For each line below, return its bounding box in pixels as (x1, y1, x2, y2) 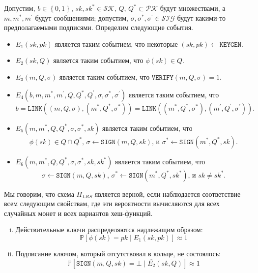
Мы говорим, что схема (4, 188, 74, 199)
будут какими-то (177, 12, 226, 23)
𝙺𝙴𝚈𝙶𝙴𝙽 (219, 41, 242, 48)
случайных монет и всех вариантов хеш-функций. (4, 208, 153, 218)
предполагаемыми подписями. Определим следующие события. (4, 22, 193, 32)
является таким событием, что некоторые (55, 38, 178, 49)
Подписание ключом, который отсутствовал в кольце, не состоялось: (15, 248, 221, 258)
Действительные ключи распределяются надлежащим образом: (15, 224, 203, 235)
